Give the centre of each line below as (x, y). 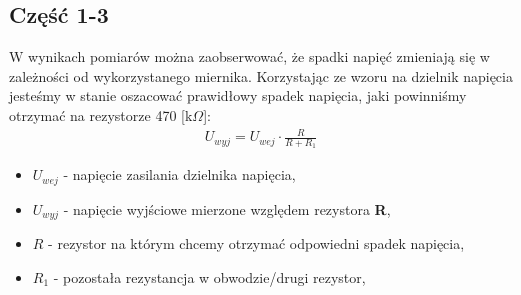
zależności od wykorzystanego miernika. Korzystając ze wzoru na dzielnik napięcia (261, 75)
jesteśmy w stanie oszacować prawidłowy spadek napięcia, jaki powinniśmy (238, 95)
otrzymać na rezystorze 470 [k (101, 114)
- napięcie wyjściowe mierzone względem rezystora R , (227, 208)
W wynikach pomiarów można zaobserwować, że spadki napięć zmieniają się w (249, 56)
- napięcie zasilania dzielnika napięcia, (179, 174)
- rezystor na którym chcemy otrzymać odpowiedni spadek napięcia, (256, 243)
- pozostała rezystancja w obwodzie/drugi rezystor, (209, 276)
